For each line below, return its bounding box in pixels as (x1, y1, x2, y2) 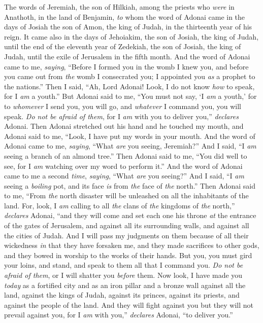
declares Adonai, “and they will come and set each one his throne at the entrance (4, 210, 256, 221)
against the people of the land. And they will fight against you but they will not (4, 299, 253, 310)
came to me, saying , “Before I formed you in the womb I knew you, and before (4, 61, 249, 71)
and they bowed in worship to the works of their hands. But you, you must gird (4, 249, 252, 260)
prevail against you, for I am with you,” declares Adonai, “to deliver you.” (4, 309, 233, 320)
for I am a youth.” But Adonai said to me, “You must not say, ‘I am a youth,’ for (4, 91, 257, 101)
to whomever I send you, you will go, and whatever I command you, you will (4, 100, 241, 111)
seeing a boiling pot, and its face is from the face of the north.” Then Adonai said (4, 180, 255, 191)
